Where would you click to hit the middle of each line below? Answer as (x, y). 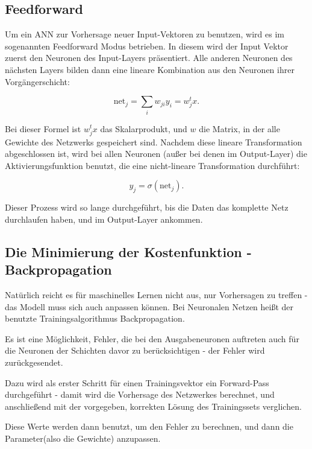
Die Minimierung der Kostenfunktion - (128, 251)
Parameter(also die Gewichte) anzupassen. (83, 438)
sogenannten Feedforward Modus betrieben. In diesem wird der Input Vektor (147, 46)
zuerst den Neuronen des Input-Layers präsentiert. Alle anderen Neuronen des (149, 58)
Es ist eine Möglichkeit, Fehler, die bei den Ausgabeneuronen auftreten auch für (152, 338)
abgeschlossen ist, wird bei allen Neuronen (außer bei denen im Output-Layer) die (156, 154)
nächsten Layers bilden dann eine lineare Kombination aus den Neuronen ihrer (150, 69)
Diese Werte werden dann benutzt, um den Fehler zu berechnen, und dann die (149, 426)
